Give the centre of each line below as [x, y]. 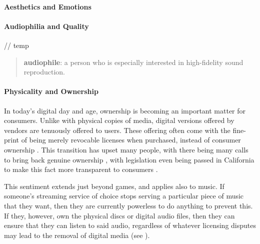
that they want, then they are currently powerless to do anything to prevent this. [128, 205]
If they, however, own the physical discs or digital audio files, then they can [119, 215]
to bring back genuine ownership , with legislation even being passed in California [129, 159]
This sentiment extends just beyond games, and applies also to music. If [114, 186]
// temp [16, 45]
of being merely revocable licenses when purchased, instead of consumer [131, 140]
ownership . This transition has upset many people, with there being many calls [126, 149]
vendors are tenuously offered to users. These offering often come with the [117, 130]
